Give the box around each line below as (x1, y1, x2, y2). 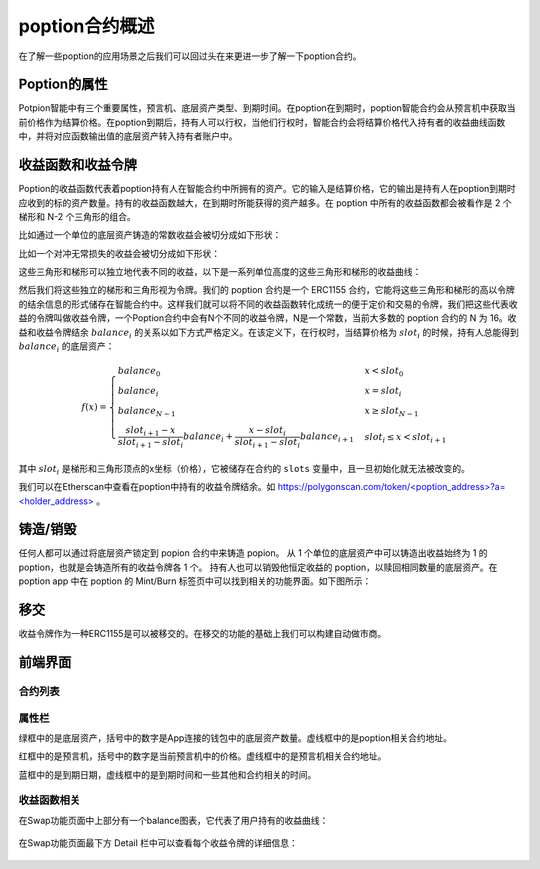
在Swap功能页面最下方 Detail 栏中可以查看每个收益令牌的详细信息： (18, 837, 299, 849)
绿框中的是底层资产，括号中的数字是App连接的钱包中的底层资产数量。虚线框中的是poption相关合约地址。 (18, 731, 452, 744)
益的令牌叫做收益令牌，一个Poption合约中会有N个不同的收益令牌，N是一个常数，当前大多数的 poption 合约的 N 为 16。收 (18, 312, 517, 324)
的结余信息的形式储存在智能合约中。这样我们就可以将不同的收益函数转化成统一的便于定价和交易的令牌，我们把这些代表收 (18, 298, 518, 310)
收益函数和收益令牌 (18, 156, 137, 174)
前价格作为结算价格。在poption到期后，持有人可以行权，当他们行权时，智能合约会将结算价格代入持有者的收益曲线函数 (18, 116, 506, 128)
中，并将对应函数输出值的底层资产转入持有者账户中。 (18, 130, 238, 142)
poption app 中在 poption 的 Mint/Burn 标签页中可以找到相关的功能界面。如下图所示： (18, 575, 372, 587)
